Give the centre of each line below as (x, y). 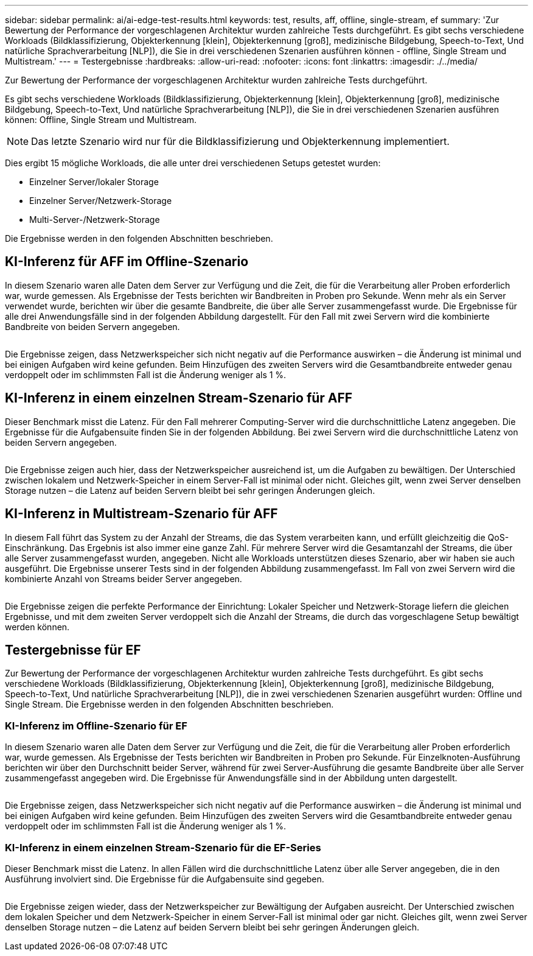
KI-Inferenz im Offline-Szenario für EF (96, 726)
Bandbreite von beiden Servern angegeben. (92, 326)
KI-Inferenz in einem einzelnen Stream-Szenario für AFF (179, 398)
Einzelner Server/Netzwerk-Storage (101, 201)
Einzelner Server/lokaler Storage (94, 182)
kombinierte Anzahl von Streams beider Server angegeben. (124, 578)
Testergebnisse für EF (73, 650)
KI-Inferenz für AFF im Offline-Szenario (127, 262)
